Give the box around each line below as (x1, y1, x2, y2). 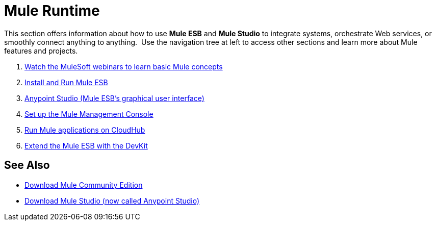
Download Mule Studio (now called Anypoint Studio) (24, 196, 200, 205)
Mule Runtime (4, 2, 100, 19)
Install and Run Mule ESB (24, 78, 108, 87)
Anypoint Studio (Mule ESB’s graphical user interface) (24, 93, 204, 103)
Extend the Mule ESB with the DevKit (24, 141, 148, 150)
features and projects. (4, 46, 78, 55)
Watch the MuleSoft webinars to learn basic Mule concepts (24, 62, 223, 71)
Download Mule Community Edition (24, 180, 143, 189)
